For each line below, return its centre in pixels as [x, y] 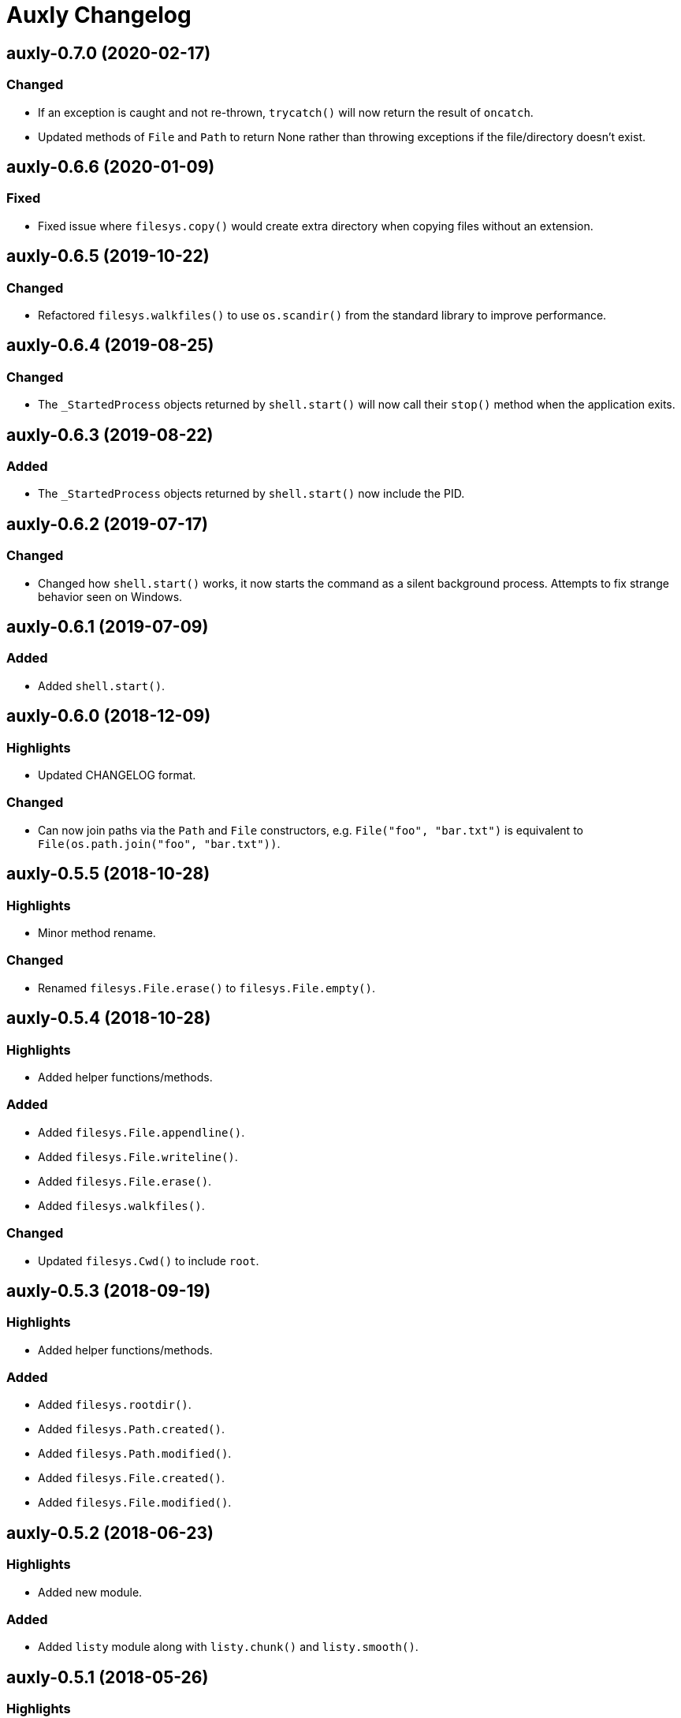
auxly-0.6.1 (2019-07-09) [108, 627]
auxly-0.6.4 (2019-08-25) [110, 345]
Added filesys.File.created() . [131, 1478]
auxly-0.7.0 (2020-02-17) [109, 53]
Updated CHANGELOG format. [117, 775]
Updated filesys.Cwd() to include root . [149, 1260]
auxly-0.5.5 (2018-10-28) [108, 874]
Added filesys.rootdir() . [115, 1405]
